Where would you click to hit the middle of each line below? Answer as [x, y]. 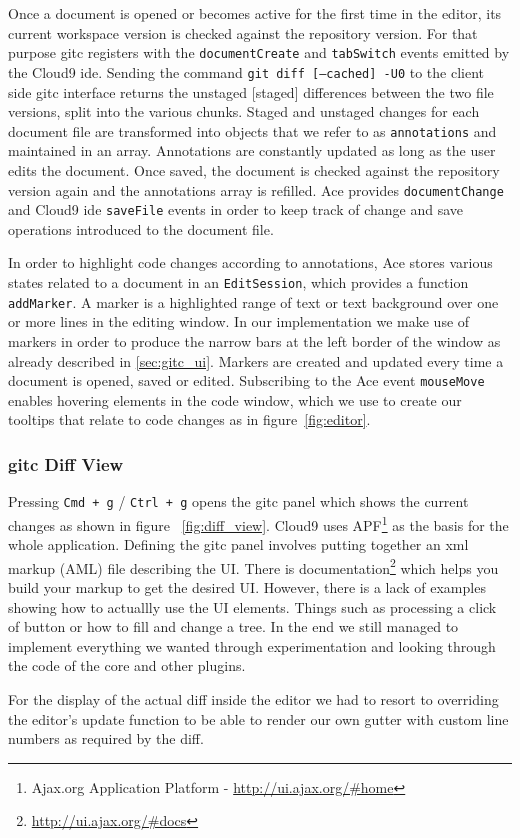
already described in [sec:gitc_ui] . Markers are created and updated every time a [256, 360]
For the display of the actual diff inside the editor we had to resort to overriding [253, 698]
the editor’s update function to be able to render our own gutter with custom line [258, 718]
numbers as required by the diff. [106, 738]
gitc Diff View [66, 463]
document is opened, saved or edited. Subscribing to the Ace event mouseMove [246, 380]
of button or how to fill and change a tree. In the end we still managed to [233, 626]
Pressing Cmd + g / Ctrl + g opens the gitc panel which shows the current [238, 501]
